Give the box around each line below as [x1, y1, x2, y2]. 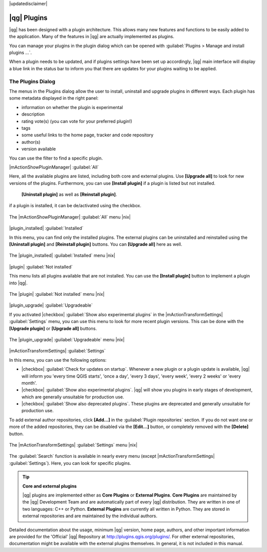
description [21, 111, 45, 117]
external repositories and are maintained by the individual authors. [22, 513, 158, 519]
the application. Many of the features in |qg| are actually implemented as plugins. [9, 34, 175, 40]
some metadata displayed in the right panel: [9, 95, 99, 101]
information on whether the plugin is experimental [21, 104, 123, 110]
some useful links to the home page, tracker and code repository [21, 132, 154, 138]
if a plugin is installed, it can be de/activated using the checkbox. [9, 203, 141, 209]
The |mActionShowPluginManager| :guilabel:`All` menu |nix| [9, 214, 131, 220]
